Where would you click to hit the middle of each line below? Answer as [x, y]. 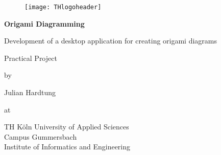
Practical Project [31, 58]
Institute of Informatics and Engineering [67, 147]
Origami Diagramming [44, 23]
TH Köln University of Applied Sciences [67, 127]
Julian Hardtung [30, 92]
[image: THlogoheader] [63, 7]
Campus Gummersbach [41, 136]
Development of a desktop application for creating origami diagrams [111, 41]
